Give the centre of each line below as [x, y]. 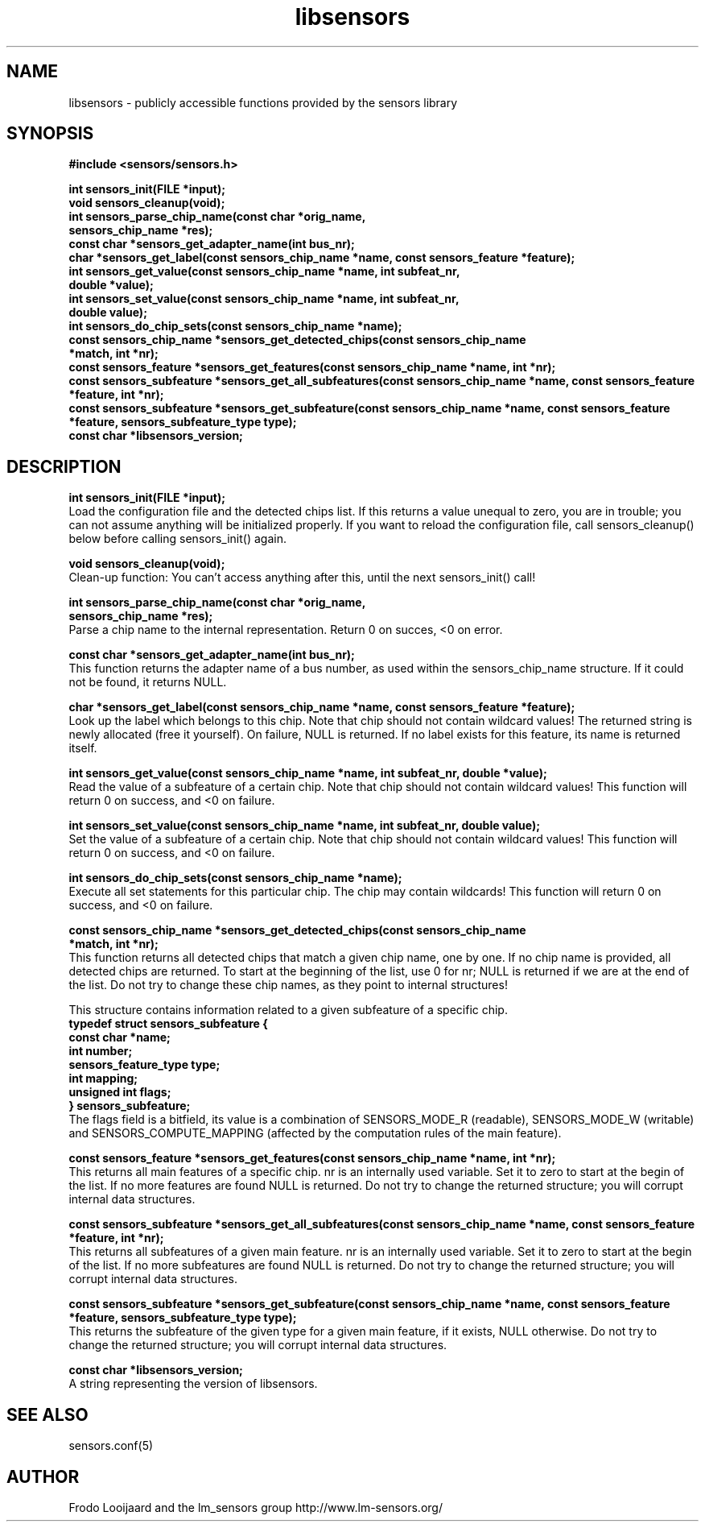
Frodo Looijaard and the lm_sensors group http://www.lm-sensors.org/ [256, 1507]
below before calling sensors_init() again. [177, 539]
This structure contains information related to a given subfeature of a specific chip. [288, 1010]
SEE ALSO [47, 1414]
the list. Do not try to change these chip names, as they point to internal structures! [288, 985]
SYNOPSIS [50, 134]
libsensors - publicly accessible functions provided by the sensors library [263, 102]
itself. [83, 748]
